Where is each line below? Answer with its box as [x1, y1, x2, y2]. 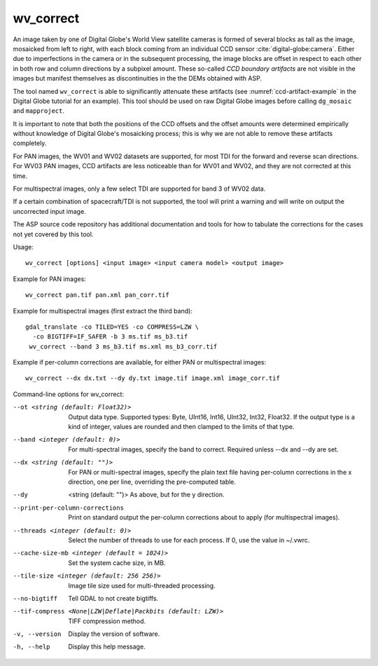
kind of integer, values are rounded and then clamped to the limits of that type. [68, 423, 295, 431]
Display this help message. [68, 642, 146, 651]
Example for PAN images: [13, 274, 87, 283]
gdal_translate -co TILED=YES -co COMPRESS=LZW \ [25, 322, 199, 331]
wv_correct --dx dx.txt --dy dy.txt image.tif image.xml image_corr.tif [25, 374, 280, 382]
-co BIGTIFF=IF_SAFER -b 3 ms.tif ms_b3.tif [32, 333, 188, 341]
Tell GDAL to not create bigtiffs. [68, 594, 159, 602]
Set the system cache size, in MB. [68, 558, 166, 567]
